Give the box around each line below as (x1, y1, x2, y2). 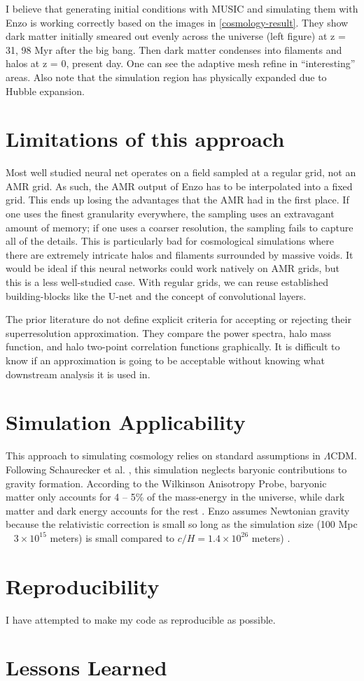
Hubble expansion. (6, 83, 85, 98)
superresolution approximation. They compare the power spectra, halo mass (6, 325, 331, 340)
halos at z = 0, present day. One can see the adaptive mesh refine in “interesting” (6, 56, 356, 71)
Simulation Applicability (6, 408, 246, 436)
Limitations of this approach (6, 124, 285, 153)
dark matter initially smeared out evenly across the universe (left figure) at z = (6, 29, 346, 43)
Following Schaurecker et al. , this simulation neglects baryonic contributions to (6, 461, 347, 476)
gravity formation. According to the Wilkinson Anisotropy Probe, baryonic (6, 475, 327, 490)
